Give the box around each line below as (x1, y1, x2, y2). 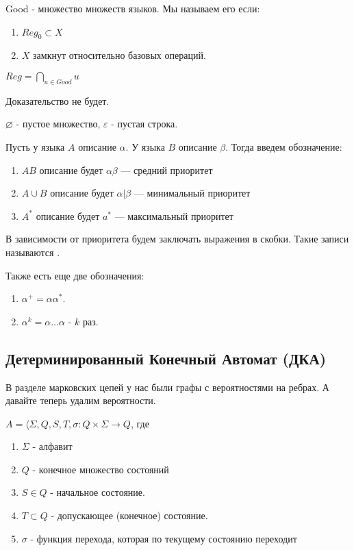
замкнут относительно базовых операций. (33, 48, 206, 62)
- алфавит (32, 439, 73, 453)
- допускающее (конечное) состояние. (51, 508, 208, 523)
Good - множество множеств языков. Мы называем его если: (5, 1, 260, 15)
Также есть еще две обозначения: (5, 268, 144, 282)
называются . (5, 245, 60, 259)
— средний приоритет (121, 162, 213, 177)
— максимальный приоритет (114, 208, 233, 223)
